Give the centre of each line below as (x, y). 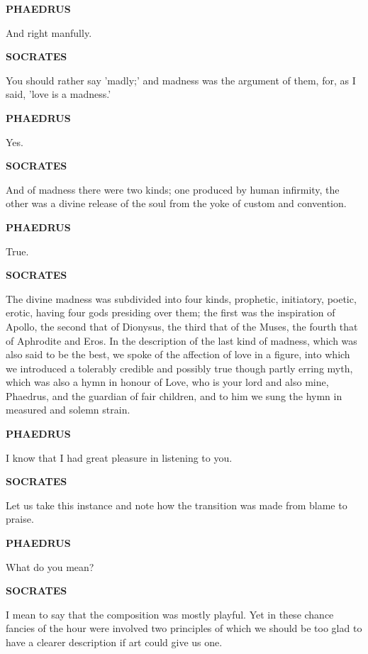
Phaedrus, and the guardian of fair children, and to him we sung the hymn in (174, 395)
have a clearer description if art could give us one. (114, 642)
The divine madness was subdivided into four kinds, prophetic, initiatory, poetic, (181, 298)
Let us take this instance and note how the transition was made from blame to (177, 505)
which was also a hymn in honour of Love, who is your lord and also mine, (167, 382)
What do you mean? (50, 566)
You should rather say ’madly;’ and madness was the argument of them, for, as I (181, 80)
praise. (20, 519)
